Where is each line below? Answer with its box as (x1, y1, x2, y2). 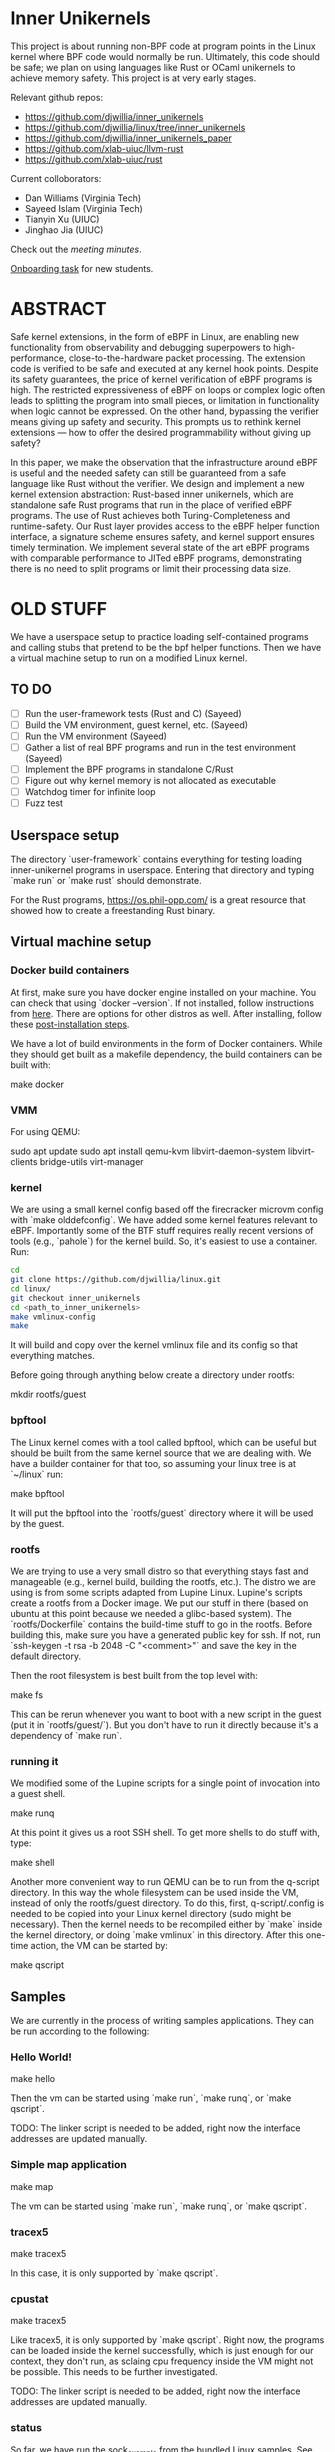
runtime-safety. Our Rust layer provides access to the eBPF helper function (10, 520, 320, 532)
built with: (10, 1058, 52, 1071)
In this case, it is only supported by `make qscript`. (10, 2267, 219, 2279)
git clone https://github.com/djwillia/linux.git (10, 1275, 222, 1285)
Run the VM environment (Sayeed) (24, 730, 168, 742)
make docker (10, 1078, 65, 1090)
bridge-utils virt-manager (39, 1155, 144, 1167)
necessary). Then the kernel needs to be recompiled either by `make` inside (10, 1918, 323, 1931)
